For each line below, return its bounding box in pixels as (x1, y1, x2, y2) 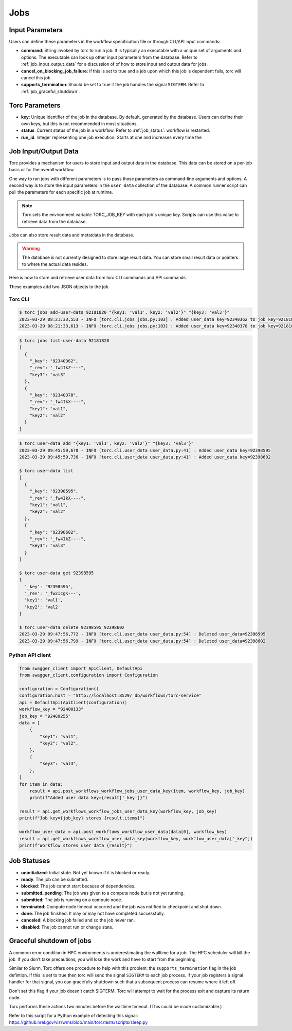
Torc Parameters (9, 101, 61, 109)
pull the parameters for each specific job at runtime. (9, 189, 113, 195)
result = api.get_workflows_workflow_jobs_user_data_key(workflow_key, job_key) (19, 809, 217, 814)
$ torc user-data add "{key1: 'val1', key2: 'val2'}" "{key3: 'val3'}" (19, 441, 194, 446)
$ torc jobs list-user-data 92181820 (19, 338, 109, 343)
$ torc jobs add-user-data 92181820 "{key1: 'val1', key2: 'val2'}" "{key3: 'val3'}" (19, 309, 230, 315)
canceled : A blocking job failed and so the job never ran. (21, 917, 135, 923)
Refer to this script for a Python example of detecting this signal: (9, 1013, 138, 1018)
